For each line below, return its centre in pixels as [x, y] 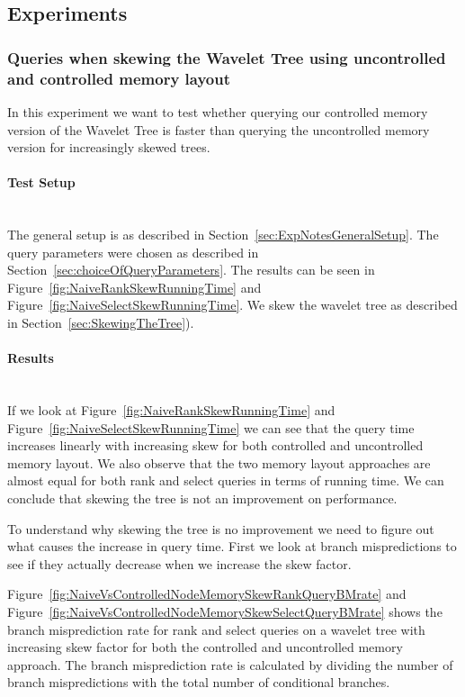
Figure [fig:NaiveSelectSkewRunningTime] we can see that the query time [211, 427]
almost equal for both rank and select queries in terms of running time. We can [226, 480]
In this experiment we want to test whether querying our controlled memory [218, 111]
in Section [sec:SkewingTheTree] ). [101, 323]
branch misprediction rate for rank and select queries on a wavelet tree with [216, 629]
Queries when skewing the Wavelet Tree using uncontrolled [227, 57]
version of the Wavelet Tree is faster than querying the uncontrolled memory [219, 129]
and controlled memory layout [119, 78]
